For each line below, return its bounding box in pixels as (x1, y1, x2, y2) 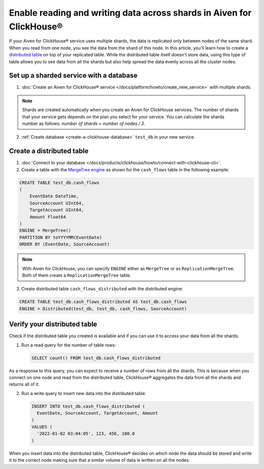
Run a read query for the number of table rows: (21, 342, 116, 348)
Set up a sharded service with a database (9, 71, 138, 80)
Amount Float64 (29, 214, 66, 220)
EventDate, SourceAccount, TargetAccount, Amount (37, 410, 158, 416)
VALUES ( (31, 424, 53, 429)
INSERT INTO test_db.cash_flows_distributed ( (31, 403, 145, 409)
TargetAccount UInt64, (29, 207, 84, 213)
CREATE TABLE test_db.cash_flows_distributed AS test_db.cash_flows (19, 299, 187, 305)
